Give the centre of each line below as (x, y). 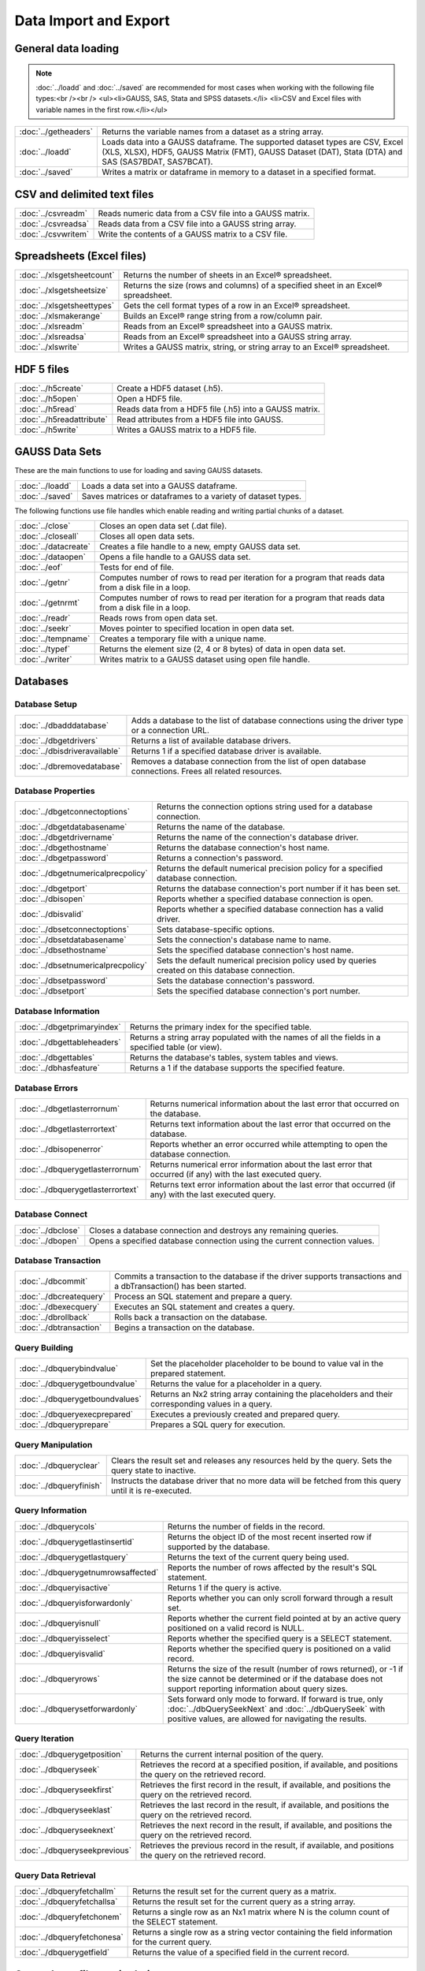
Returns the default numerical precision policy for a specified (270, 869)
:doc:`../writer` (46, 659)
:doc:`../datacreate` (55, 546)
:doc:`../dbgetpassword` (64, 858)
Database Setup (46, 704)
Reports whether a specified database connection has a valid (270, 909)
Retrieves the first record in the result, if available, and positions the (266, 1785)
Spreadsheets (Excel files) (81, 256)
